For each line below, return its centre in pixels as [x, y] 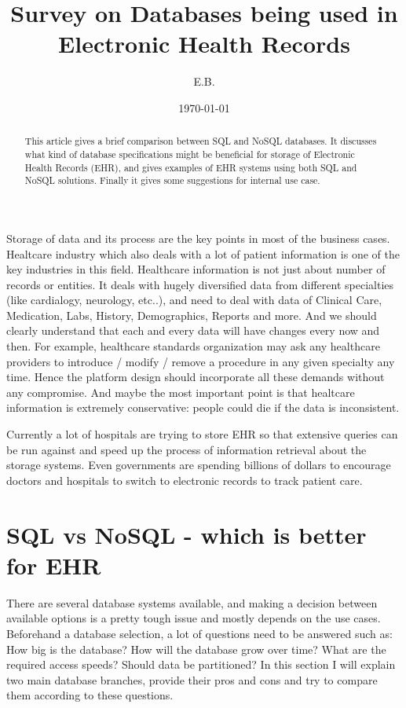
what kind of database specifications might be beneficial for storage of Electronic [190, 154]
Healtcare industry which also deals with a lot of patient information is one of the [203, 253]
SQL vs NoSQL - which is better [187, 534]
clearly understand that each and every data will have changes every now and [193, 330]
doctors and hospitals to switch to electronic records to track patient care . [185, 480]
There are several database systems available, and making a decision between [192, 602]
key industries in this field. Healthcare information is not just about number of [196, 269]
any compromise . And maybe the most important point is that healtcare [181, 392]
